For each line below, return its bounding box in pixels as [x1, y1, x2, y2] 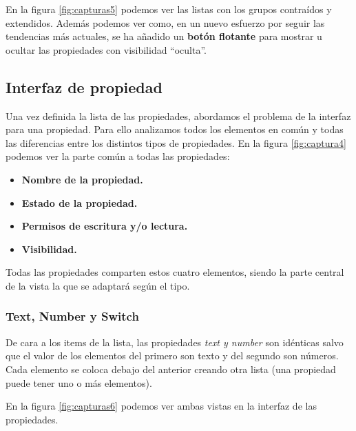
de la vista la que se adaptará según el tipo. [6, 278, 190, 292]
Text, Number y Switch [6, 308, 139, 325]
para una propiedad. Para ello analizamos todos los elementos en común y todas [6, 122, 344, 137]
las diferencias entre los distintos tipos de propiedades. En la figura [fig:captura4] [6, 135, 346, 150]
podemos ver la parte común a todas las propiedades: [6, 149, 230, 163]
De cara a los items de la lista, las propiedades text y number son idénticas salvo [6, 334, 344, 349]
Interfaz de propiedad [6, 76, 163, 97]
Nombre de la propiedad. [21, 172, 143, 186]
